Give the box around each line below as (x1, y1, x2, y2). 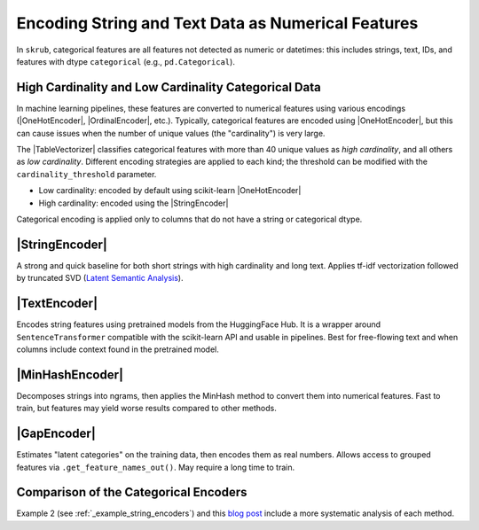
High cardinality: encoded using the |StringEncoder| (38, 198, 229, 208)
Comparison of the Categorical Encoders (16, 485, 247, 500)
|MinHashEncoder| (16, 367, 124, 382)
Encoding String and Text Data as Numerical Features (16, 13, 419, 33)
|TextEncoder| (16, 296, 98, 311)
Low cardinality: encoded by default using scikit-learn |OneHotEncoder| (38, 185, 302, 196)
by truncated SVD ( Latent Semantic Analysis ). (16, 273, 184, 284)
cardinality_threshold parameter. (16, 168, 157, 179)
